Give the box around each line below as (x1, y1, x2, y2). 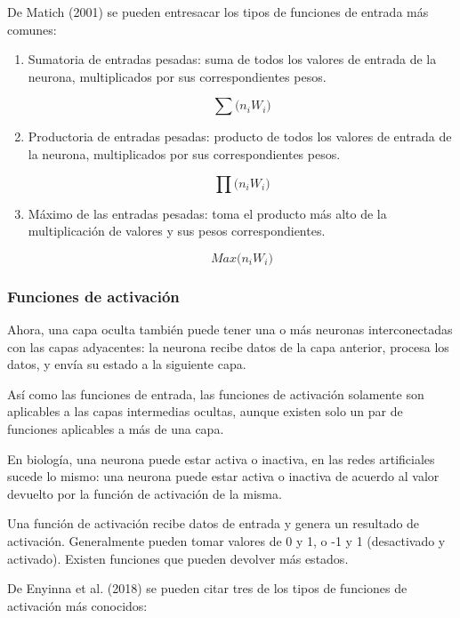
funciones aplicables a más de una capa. (7, 419, 224, 437)
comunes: (7, 20, 57, 38)
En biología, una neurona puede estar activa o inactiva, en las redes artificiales (7, 449, 435, 468)
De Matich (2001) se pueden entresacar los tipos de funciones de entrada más (7, 3, 429, 20)
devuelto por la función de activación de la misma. (7, 484, 282, 502)
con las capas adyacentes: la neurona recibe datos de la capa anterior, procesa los (7, 337, 449, 356)
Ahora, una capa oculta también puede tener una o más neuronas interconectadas (7, 319, 453, 338)
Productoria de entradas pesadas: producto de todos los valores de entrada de (28, 127, 452, 146)
